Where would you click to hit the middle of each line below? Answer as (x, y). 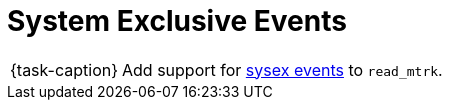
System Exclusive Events (177, 21)
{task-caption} (64, 69)
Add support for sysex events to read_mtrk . (282, 69)
